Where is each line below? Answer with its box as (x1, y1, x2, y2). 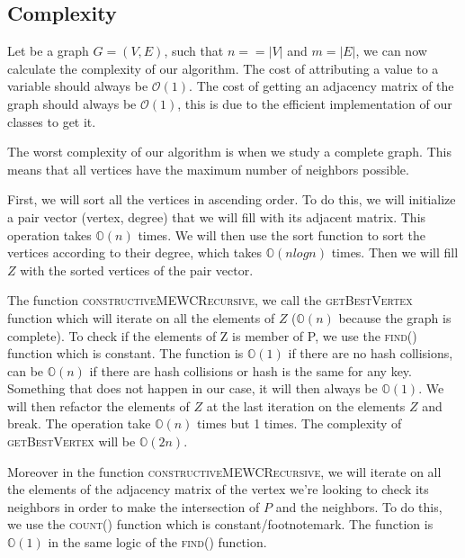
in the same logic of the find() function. (48, 533, 267, 552)
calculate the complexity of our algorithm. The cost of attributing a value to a (7, 58, 439, 77)
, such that (164, 41, 224, 60)
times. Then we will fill (331, 243, 459, 262)
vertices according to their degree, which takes (7, 243, 262, 262)
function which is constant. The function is (7, 344, 244, 363)
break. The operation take (7, 414, 151, 433)
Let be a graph (7, 41, 89, 60)
